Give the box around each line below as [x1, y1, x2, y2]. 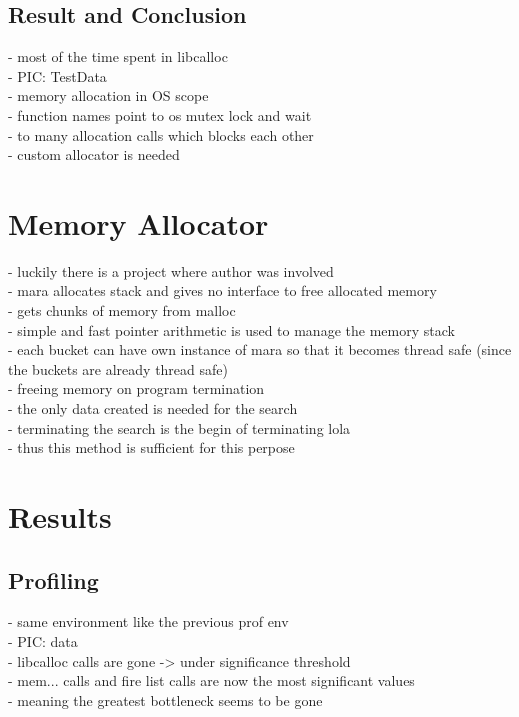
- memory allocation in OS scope [8, 85, 209, 106]
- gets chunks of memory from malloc [8, 300, 236, 321]
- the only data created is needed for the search [8, 398, 298, 419]
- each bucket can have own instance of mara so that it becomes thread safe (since [8, 339, 512, 360]
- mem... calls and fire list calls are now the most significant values [8, 670, 415, 691]
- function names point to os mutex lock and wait [8, 104, 312, 125]
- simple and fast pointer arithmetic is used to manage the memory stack [8, 319, 455, 340]
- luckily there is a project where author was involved [8, 260, 334, 281]
